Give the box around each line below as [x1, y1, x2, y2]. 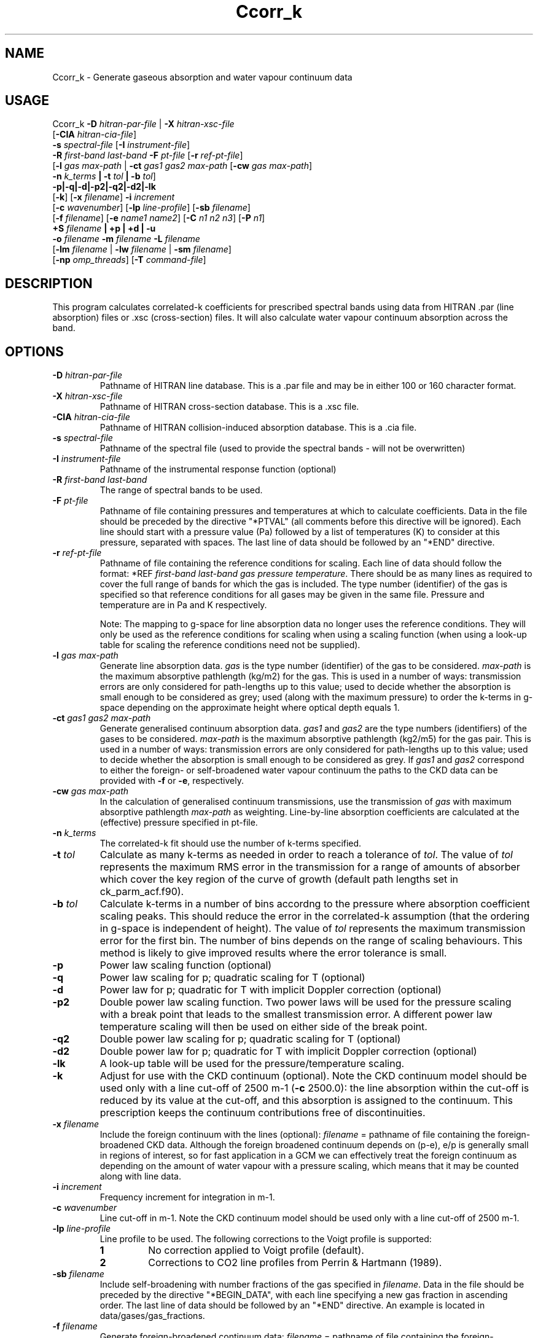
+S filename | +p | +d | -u [52, 223, 156, 234]
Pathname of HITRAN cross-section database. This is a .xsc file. [99, 401, 359, 412]
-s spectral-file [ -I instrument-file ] [52, 139, 190, 151]
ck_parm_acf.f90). [99, 885, 184, 898]
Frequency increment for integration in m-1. [99, 1192, 275, 1203]
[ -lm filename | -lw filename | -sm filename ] [52, 244, 232, 255]
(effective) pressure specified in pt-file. [99, 817, 258, 828]
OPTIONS [5, 343, 64, 359]
